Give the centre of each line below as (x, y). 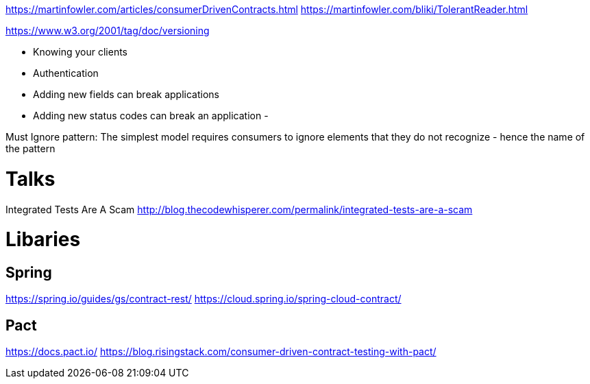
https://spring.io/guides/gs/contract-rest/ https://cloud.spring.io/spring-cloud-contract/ (204, 299)
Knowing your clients (80, 52)
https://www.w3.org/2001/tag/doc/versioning (108, 31)
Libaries (43, 240)
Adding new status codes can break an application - (151, 116)
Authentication (66, 73)
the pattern (30, 148)
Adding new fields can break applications (126, 94)
